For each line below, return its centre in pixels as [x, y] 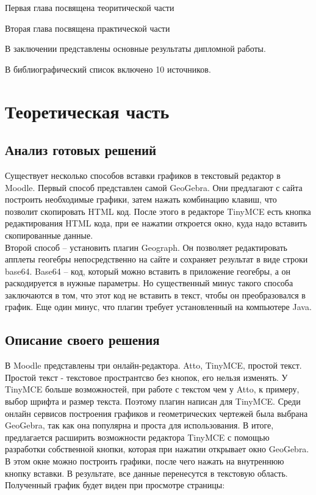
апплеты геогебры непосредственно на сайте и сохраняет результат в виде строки [156, 259]
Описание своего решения [82, 340]
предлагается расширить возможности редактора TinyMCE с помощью [137, 437]
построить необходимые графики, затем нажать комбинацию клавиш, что [141, 199]
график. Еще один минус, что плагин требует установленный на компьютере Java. [158, 307]
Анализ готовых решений [81, 150]
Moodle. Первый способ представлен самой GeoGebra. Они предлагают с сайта [154, 187]
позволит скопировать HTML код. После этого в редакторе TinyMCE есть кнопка [158, 211]
